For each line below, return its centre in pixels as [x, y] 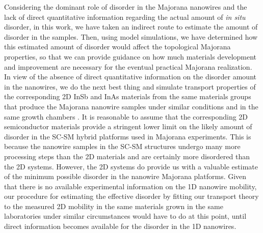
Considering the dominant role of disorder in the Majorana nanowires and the [126, 7]
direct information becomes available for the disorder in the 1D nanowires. [120, 226]
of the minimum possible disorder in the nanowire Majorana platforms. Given [125, 176]
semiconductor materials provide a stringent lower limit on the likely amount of [128, 126]
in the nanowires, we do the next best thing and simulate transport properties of [130, 86]
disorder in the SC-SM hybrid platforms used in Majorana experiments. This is [128, 136]
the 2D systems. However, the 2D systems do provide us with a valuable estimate [131, 166]
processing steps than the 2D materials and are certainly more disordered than [127, 156]
